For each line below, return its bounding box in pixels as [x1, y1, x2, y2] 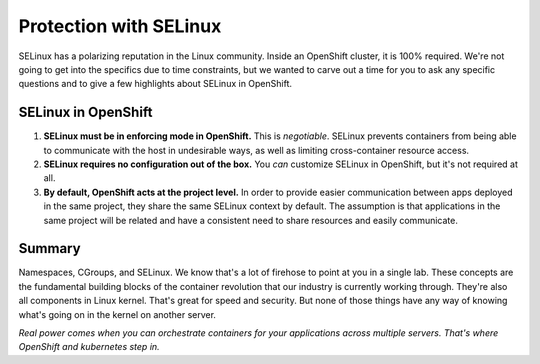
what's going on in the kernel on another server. [18, 308, 217, 320]
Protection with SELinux [18, 15, 222, 37]
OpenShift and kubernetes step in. [18, 341, 160, 353]
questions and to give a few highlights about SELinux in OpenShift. [18, 78, 293, 90]
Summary [18, 240, 81, 257]
